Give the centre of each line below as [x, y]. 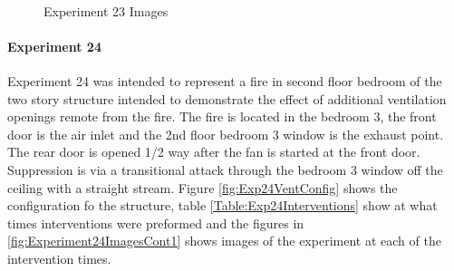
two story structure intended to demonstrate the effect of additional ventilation [227, 98]
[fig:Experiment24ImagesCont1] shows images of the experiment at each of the [224, 241]
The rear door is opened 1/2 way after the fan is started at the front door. [214, 152]
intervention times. [59, 258]
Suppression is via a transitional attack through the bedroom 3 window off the [225, 169]
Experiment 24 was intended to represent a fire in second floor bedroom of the [225, 80]
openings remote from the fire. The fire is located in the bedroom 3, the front [222, 116]
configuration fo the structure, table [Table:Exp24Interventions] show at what [222, 205]
